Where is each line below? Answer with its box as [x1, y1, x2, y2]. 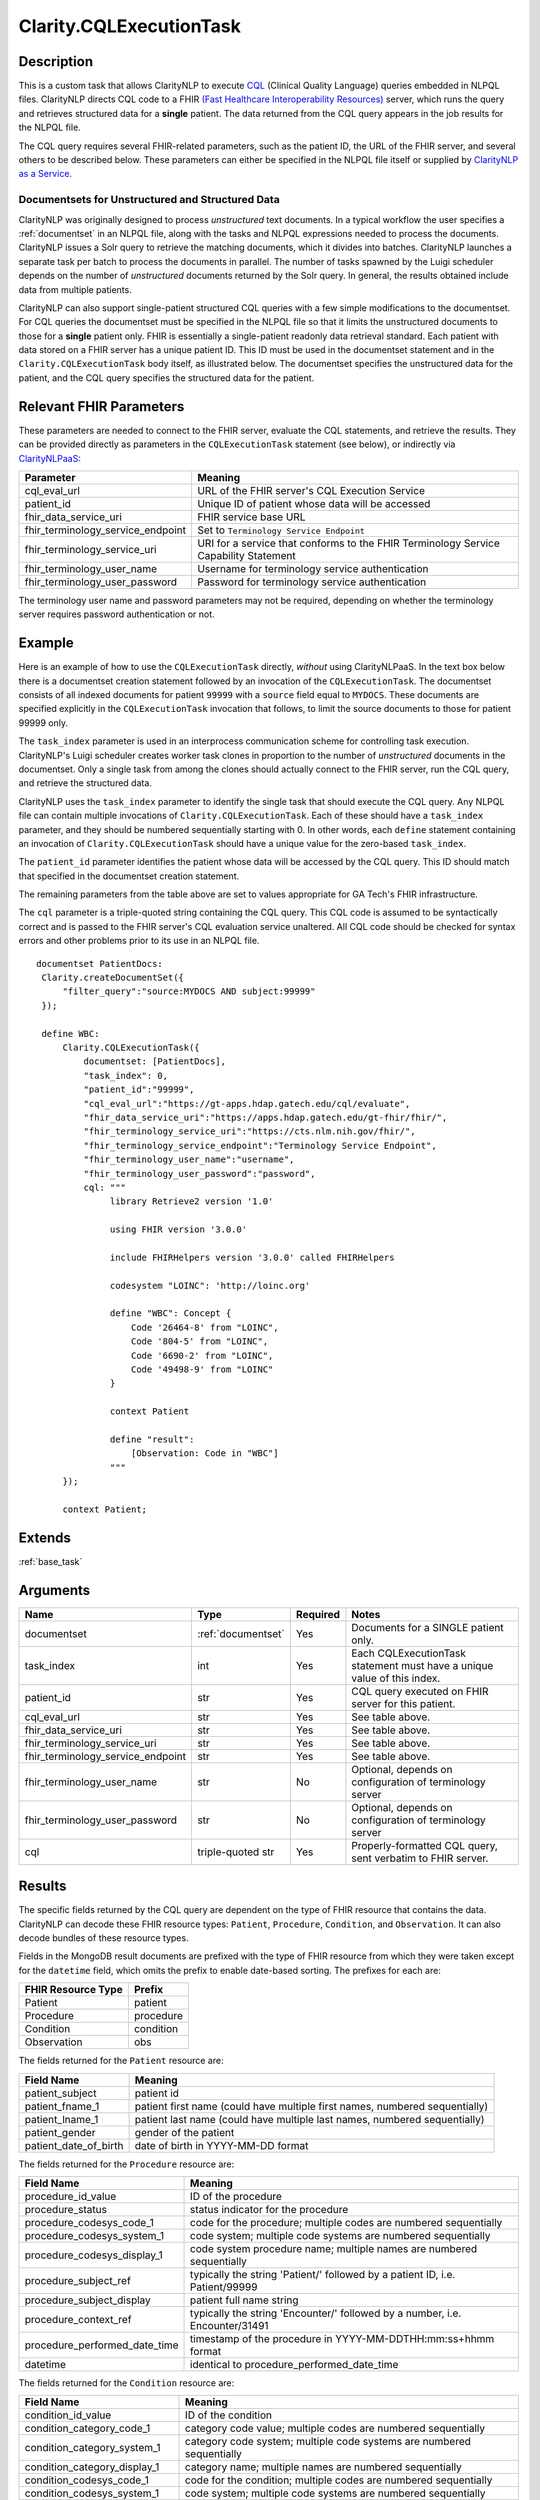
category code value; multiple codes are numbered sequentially [185, 2421, 485, 2435]
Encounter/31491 [190, 2318, 269, 2332]
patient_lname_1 [24, 2112, 99, 2126]
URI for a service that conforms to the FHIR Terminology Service [196, 536, 500, 550]
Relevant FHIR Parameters [18, 398, 185, 415]
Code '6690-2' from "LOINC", [130, 1350, 274, 1361]
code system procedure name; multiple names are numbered [190, 2241, 478, 2255]
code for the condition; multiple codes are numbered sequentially [185, 2473, 493, 2487]
